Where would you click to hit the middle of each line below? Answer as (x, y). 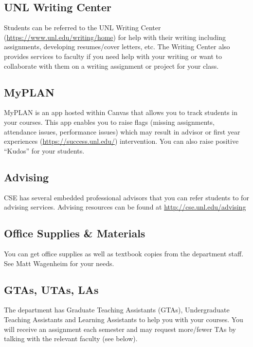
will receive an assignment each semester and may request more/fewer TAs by (120, 329)
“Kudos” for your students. (44, 150)
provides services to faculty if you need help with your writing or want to (113, 56)
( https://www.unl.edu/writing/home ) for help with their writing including (115, 37)
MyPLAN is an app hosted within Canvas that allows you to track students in (121, 112)
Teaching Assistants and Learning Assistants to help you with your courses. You (124, 319)
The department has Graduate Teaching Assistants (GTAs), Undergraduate (117, 310)
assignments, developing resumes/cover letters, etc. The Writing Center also (117, 47)
